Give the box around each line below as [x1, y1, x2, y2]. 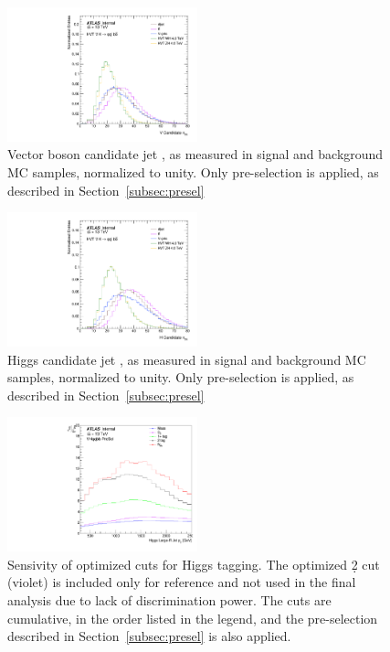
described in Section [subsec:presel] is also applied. [7, 626, 291, 646]
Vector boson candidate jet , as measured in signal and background [7, 144, 384, 164]
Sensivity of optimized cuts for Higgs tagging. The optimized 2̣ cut [7, 554, 380, 573]
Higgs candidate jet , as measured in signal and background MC [7, 349, 366, 369]
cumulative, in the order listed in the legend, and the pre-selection [7, 608, 378, 627]
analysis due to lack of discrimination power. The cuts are [7, 590, 332, 609]
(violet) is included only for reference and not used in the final [7, 572, 356, 592]
